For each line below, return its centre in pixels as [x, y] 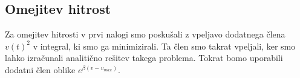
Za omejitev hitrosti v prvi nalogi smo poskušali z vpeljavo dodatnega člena [145, 34]
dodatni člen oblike [40, 69]
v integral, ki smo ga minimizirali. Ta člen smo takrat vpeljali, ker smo [164, 46]
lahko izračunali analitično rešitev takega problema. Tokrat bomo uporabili [144, 58]
